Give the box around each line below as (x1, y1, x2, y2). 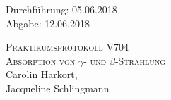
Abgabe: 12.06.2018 (6, 15, 90, 30)
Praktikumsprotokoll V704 (6, 39, 129, 54)
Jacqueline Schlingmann (6, 80, 110, 95)
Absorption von (6, 53, 76, 68)
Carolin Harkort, (6, 67, 78, 82)
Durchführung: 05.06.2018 (6, 2, 117, 16)
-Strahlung (114, 53, 166, 68)
